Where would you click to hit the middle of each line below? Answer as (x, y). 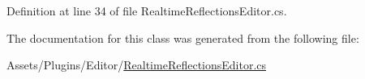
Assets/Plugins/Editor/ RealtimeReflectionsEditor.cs (137, 65)
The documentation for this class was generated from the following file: (183, 37)
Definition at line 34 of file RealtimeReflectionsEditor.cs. (147, 10)
